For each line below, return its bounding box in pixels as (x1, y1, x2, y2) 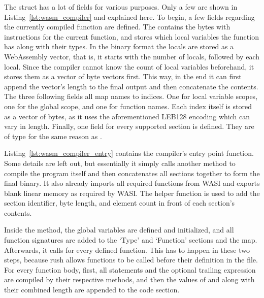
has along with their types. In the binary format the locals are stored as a (4, 41, 234, 52)
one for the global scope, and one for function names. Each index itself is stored (4, 101, 252, 111)
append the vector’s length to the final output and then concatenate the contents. (4, 81, 258, 91)
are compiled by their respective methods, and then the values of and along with (4, 274, 255, 285)
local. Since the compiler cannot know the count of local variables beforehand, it (4, 61, 254, 72)
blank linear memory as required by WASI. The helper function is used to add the (4, 187, 260, 198)
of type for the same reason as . (4, 130, 102, 141)
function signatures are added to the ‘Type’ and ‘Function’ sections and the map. (4, 235, 257, 245)
